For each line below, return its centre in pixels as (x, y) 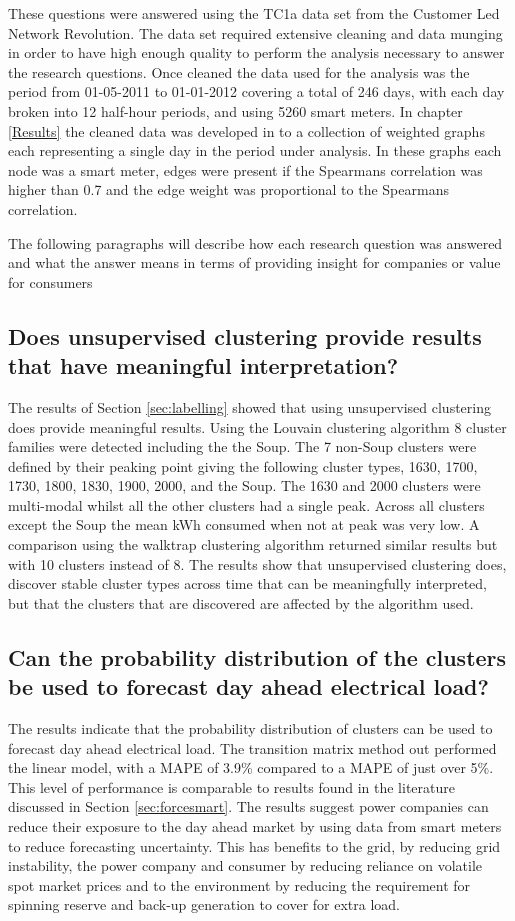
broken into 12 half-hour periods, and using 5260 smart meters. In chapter (235, 110)
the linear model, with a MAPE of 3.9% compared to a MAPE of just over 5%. (251, 767)
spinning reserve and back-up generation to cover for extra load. (204, 904)
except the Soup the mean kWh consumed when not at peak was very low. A (244, 524)
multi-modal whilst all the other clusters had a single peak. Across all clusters (246, 504)
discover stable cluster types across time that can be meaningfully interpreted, (247, 583)
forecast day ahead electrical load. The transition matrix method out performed (252, 747)
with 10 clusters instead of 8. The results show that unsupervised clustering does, (257, 563)
